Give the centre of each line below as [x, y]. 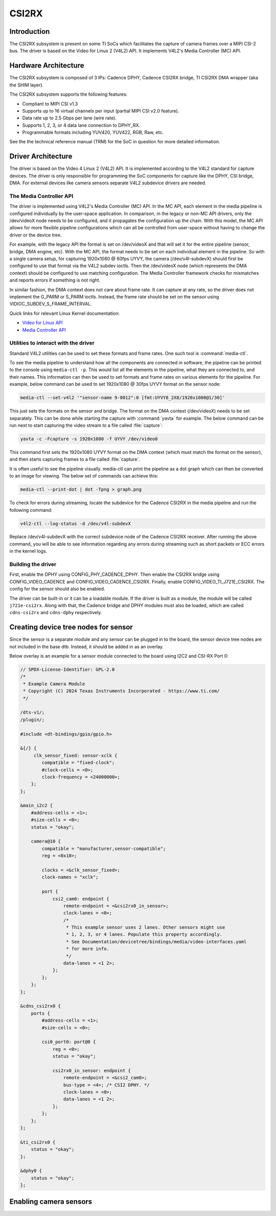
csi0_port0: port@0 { [69, 1042]
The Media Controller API [41, 196]
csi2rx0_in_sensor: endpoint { [92, 1070]
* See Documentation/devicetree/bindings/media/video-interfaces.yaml [156, 941]
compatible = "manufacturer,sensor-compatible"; [104, 849]
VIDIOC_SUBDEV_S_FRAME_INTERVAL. [51, 304]
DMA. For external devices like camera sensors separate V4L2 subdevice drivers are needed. [108, 183]
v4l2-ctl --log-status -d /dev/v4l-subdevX [76, 524]
